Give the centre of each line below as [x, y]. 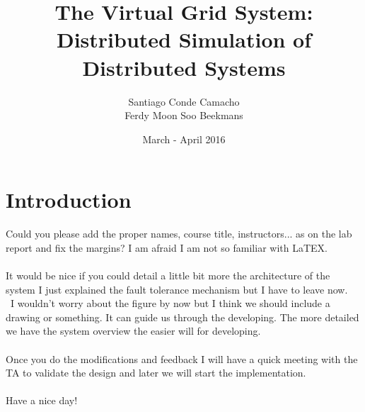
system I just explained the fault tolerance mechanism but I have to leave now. [177, 289]
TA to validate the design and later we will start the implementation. [156, 373]
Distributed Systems [184, 67]
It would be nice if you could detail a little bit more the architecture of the [168, 275]
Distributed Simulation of [184, 39]
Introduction [69, 200]
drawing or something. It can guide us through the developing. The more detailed [182, 317]
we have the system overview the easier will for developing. [133, 331]
